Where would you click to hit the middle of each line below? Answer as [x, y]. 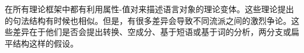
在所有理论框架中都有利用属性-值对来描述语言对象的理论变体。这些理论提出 [149, 9]
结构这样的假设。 [45, 43]
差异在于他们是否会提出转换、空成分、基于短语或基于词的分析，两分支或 [152, 32]
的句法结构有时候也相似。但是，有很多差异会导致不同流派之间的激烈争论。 [148, 20]
